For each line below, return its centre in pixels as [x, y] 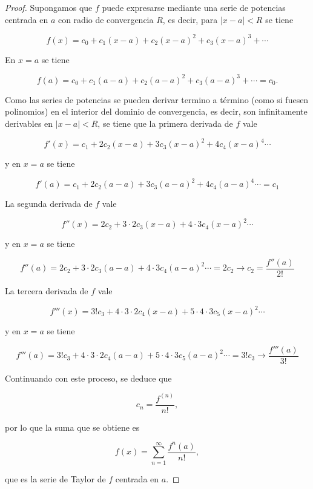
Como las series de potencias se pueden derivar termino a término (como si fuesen [157, 99]
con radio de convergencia [106, 19]
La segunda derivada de [49, 204]
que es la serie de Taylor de [55, 478]
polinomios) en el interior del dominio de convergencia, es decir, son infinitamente [156, 111]
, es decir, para [190, 19]
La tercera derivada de [47, 290]
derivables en [29, 123]
